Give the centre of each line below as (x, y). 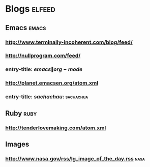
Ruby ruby (21, 113)
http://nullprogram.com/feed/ (43, 55)
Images (17, 144)
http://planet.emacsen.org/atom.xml (52, 83)
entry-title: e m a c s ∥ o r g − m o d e (44, 69)
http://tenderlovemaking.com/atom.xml (56, 128)
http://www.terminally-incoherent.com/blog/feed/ (69, 42)
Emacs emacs (26, 28)
